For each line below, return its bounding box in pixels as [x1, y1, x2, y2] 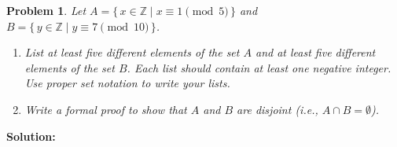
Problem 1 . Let [6, 2, 86, 18]
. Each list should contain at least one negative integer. [127, 59, 391, 75]
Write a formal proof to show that [24, 101, 187, 117]
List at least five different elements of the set [24, 44, 240, 61]
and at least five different [255, 44, 376, 61]
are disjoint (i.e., [237, 101, 318, 117]
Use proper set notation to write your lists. [24, 75, 230, 91]
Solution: [6, 127, 56, 144]
